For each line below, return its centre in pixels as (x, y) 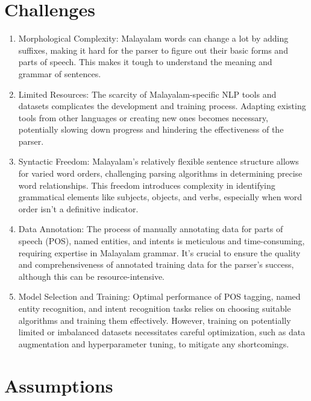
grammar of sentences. (60, 73)
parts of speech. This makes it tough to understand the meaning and (145, 62)
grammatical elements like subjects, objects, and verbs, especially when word (160, 197)
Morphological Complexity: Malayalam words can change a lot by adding (153, 38)
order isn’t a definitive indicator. (78, 208)
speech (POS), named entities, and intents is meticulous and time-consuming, (162, 241)
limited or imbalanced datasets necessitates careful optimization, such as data (162, 332)
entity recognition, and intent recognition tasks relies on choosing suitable (155, 308)
